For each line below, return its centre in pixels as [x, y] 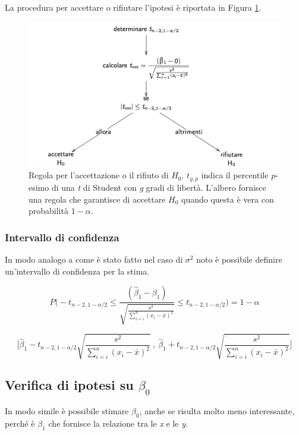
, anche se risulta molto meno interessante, [217, 411]
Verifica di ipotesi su [69, 385]
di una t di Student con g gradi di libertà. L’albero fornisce [159, 187]
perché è [20, 423]
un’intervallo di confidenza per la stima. [77, 271]
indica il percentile [235, 175]
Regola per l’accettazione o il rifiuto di [99, 175]
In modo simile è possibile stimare [67, 411]
